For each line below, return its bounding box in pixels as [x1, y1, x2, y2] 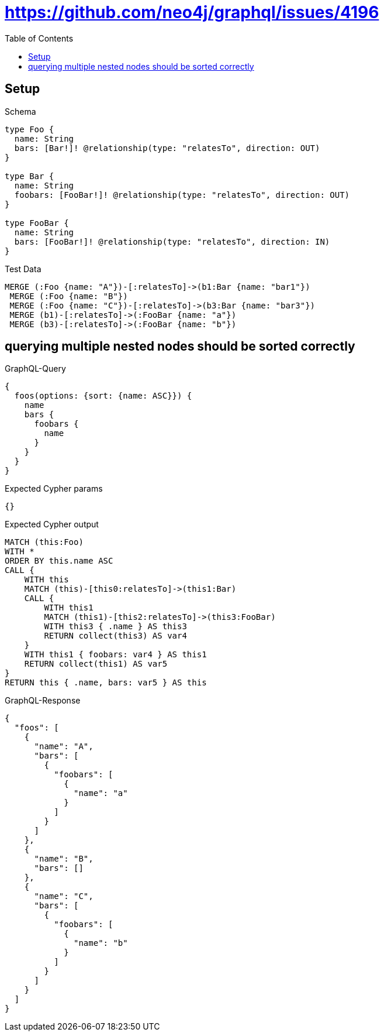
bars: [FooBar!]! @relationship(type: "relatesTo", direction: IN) [14, 236, 330, 246]
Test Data [5, 263, 41, 274]
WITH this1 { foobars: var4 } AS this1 [24, 650, 207, 660]
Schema [5, 106, 36, 116]
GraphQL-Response [5, 695, 81, 706]
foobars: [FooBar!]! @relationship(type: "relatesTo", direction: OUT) [14, 190, 350, 200]
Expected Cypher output [5, 519, 99, 530]
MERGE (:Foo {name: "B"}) [9, 291, 128, 301]
